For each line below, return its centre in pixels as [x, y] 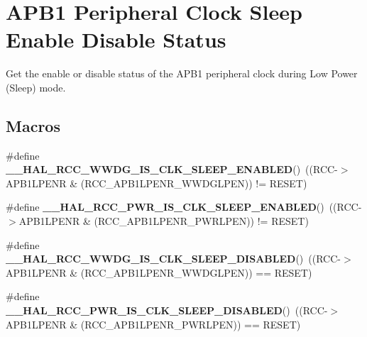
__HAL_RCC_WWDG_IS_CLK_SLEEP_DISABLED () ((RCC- [173, 259]
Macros [33, 125]
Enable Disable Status [116, 39]
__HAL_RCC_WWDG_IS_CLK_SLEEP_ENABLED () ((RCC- [172, 169]
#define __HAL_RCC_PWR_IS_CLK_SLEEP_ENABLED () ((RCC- [184, 207]
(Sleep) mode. [36, 87]
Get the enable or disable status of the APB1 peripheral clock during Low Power [182, 73]
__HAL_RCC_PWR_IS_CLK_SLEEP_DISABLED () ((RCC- [167, 310]
